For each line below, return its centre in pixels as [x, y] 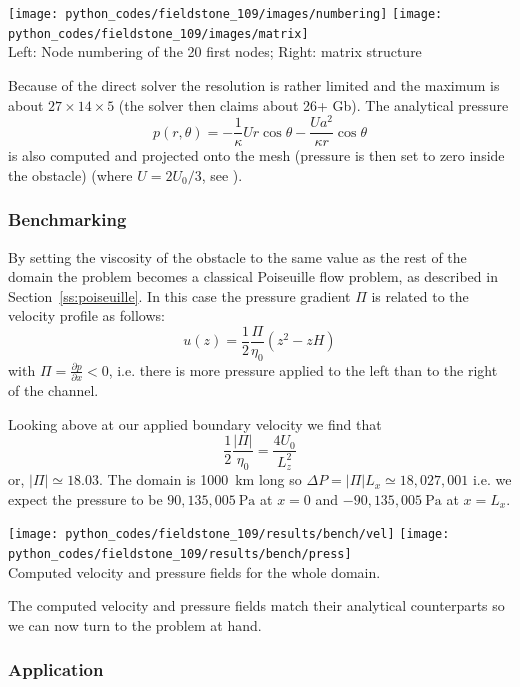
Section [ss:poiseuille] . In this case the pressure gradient [179, 295]
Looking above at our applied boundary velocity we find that [195, 423]
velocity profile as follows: [86, 315]
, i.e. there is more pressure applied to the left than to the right [303, 369]
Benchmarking [67, 219]
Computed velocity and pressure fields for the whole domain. [194, 571]
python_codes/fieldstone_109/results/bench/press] [180, 554]
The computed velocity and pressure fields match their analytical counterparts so [256, 605]
